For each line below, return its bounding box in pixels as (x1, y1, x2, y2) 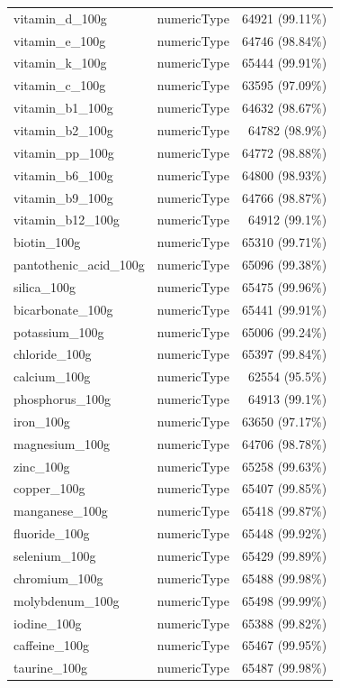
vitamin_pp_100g (13, 142, 114, 161)
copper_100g (13, 479, 85, 498)
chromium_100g (13, 568, 103, 587)
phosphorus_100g (13, 390, 111, 408)
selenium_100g (13, 546, 96, 564)
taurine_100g (13, 658, 88, 677)
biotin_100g (13, 233, 81, 252)
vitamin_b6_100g (13, 165, 113, 184)
